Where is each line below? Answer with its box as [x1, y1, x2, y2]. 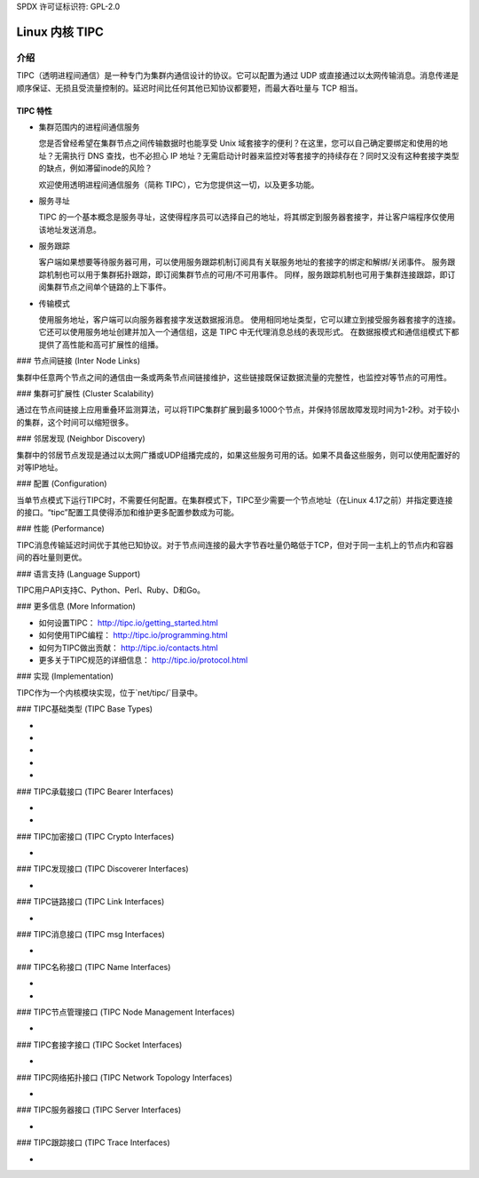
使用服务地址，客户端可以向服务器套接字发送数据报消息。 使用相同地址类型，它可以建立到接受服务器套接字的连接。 [38, 314, 460, 325]
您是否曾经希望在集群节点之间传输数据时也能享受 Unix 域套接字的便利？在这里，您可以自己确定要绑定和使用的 [38, 138, 441, 148]
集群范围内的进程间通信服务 [38, 121, 140, 132]
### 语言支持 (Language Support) [16, 569, 141, 579]
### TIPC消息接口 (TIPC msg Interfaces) [16, 929, 166, 940]
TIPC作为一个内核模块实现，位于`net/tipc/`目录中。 [16, 687, 203, 697]
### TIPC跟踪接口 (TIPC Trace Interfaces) [16, 1137, 170, 1148]
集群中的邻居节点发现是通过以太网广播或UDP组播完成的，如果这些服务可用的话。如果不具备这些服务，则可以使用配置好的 [16, 450, 460, 460]
